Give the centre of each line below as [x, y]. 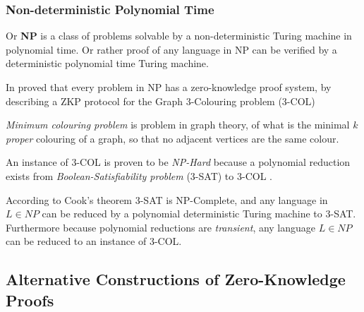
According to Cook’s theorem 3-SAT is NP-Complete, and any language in [167, 199]
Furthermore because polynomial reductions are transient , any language [161, 227]
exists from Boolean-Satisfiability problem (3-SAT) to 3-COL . [139, 175]
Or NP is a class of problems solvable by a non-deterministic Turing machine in [179, 36]
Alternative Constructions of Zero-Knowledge [176, 279]
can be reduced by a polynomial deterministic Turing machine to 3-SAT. [199, 214]
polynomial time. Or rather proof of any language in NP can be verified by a [171, 49]
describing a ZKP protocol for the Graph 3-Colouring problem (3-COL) [160, 101]
